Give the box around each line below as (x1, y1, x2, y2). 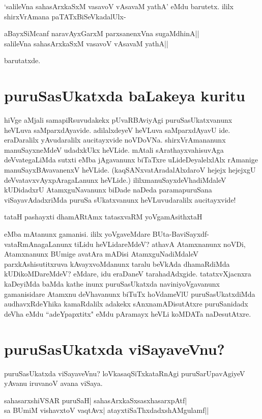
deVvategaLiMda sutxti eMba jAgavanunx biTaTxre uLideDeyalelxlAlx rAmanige (4, 154, 258, 165)
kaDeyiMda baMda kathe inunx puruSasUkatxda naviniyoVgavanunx (4, 278, 220, 289)
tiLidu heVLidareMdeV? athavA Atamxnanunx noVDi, (74, 238, 246, 249)
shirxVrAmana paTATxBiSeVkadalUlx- (4, 11, 126, 21)
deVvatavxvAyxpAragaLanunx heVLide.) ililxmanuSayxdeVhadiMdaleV (4, 174, 226, 185)
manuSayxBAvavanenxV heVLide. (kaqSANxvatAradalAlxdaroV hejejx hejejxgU (4, 164, 256, 175)
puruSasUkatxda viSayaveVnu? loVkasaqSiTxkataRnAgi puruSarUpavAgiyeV (4, 368, 245, 378)
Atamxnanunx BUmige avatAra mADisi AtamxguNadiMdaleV (4, 248, 199, 259)
